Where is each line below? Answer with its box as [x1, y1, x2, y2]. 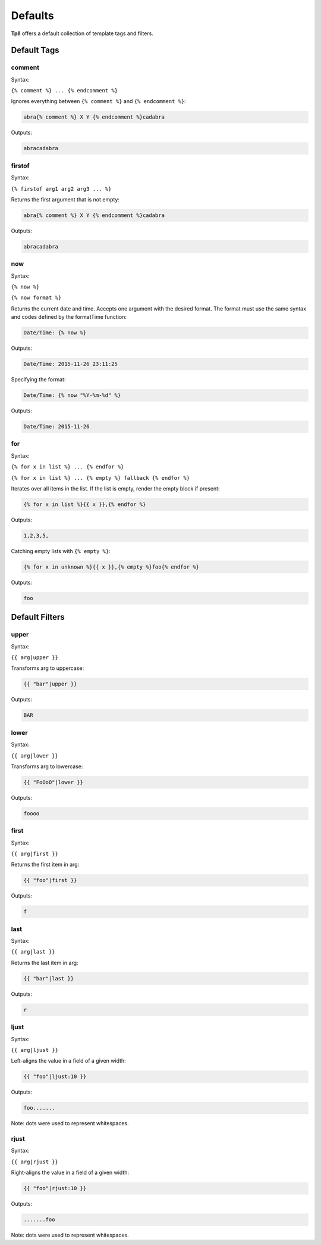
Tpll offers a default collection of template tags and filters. [11, 30, 154, 37]
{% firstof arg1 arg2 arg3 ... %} [11, 185, 112, 192]
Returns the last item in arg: [11, 959, 78, 966]
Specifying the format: [11, 376, 66, 383]
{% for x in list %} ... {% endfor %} [11, 464, 124, 470]
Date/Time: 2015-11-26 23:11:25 [23, 361, 118, 368]
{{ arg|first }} [11, 850, 59, 857]
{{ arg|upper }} [11, 654, 59, 661]
